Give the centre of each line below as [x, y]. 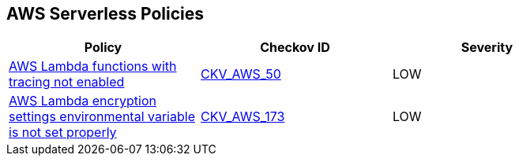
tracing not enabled [67, 82]
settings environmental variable [102, 117]
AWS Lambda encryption [83, 101]
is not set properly [63, 133]
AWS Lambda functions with [93, 66]
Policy [103, 48]
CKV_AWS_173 [243, 117]
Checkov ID [295, 48]
